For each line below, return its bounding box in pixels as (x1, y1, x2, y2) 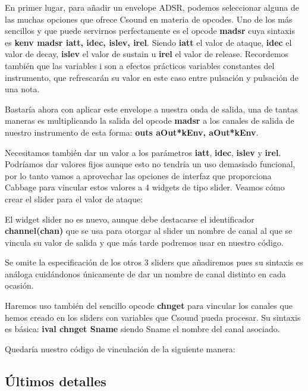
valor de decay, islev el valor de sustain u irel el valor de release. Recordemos (5, 48, 289, 60)
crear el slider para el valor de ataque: (5, 192, 143, 205)
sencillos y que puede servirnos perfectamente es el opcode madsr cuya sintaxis (5, 24, 295, 37)
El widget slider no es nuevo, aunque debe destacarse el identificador (5, 212, 254, 225)
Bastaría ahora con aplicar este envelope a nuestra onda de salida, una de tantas (5, 102, 298, 115)
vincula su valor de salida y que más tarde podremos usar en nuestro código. (5, 236, 284, 248)
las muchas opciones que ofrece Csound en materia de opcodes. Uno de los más (5, 12, 293, 25)
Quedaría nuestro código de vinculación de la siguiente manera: (5, 342, 235, 355)
